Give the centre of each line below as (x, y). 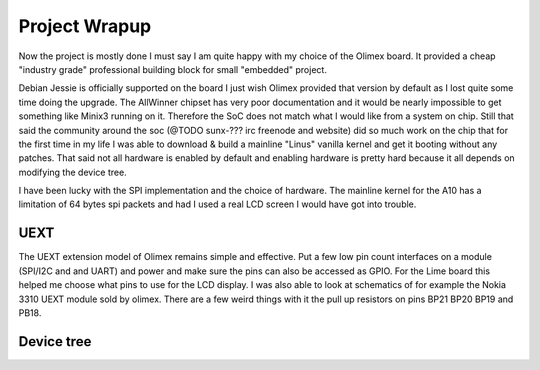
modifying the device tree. (72, 172)
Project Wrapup (85, 26)
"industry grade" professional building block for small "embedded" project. (172, 69)
